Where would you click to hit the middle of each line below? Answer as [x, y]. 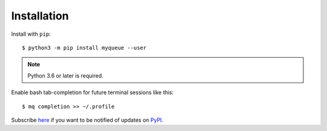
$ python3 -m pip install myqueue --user [84, 48]
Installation [40, 16]
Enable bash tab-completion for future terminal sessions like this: [92, 92]
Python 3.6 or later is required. [65, 75]
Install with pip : [31, 34]
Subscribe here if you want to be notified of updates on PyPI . [87, 120]
